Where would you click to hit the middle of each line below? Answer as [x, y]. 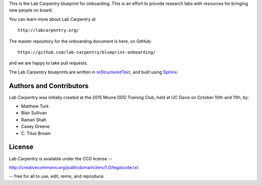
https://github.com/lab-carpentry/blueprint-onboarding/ [87, 52]
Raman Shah [34, 120]
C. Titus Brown [36, 133]
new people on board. [31, 10]
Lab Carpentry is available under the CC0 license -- [61, 158]
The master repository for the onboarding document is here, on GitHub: [80, 41]
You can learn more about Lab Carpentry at [52, 19]
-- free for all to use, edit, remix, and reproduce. [57, 176]
